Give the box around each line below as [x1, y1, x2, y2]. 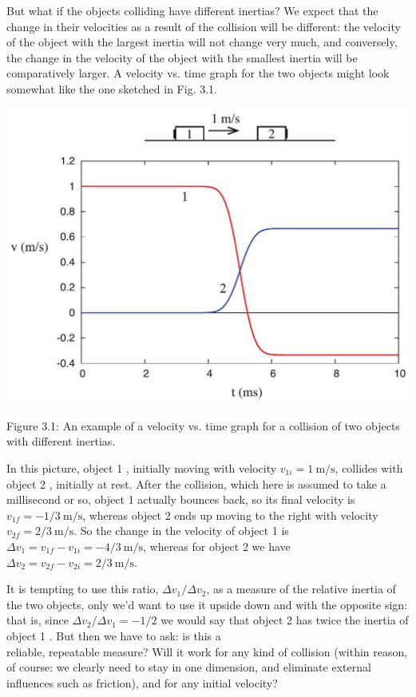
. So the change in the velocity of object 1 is [73, 522, 289, 539]
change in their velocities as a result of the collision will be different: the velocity [6, 18, 401, 34]
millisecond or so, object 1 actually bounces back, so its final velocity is [6, 491, 355, 508]
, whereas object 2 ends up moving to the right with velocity [82, 506, 378, 523]
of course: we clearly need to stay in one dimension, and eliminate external [6, 659, 371, 675]
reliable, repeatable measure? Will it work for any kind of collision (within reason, [6, 643, 408, 659]
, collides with [335, 459, 403, 476]
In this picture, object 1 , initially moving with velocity [6, 459, 277, 476]
